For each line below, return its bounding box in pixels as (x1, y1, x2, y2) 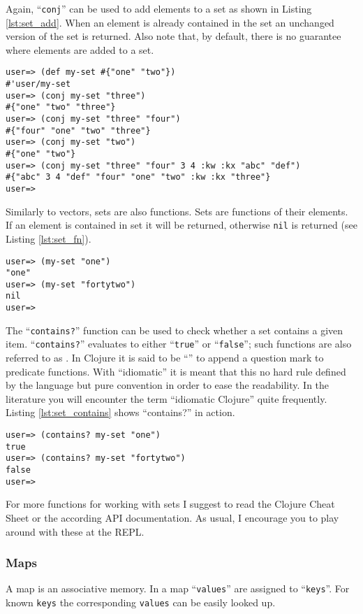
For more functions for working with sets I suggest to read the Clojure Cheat (6, 497, 335, 511)
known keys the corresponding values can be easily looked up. (6, 595, 276, 609)
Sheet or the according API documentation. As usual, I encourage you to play (6, 510, 339, 524)
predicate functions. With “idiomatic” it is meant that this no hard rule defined (6, 364, 346, 378)
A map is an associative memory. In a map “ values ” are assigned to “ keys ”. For (6, 581, 350, 596)
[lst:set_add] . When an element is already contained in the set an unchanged (6, 15, 334, 29)
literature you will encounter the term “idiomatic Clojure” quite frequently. (6, 391, 327, 406)
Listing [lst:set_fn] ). (6, 231, 91, 245)
